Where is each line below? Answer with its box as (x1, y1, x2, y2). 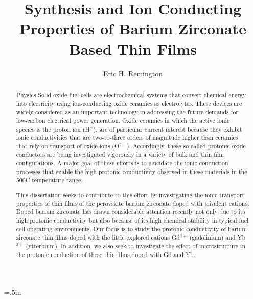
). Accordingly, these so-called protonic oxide (127, 141, 246, 150)
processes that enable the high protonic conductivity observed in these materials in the (16, 167, 247, 176)
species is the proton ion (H (16, 124, 90, 133)
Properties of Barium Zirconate (19, 18, 246, 39)
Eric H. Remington (103, 68, 163, 78)
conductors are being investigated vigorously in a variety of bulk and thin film (16, 150, 224, 159)
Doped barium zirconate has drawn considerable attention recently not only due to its (16, 207, 245, 216)
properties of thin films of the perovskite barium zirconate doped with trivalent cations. (16, 199, 249, 207)
